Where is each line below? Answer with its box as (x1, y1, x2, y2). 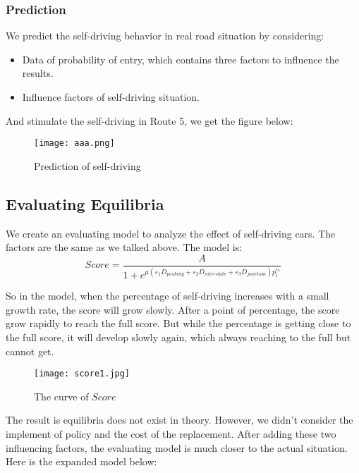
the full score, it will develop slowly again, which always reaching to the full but (6, 330, 351, 345)
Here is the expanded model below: (6, 454, 157, 469)
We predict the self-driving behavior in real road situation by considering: (6, 28, 324, 43)
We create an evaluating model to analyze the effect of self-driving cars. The (6, 226, 336, 240)
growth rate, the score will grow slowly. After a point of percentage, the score (6, 302, 340, 317)
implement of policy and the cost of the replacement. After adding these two (6, 426, 336, 441)
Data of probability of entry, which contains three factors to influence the (22, 51, 339, 66)
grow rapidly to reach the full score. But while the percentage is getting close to (6, 316, 351, 331)
